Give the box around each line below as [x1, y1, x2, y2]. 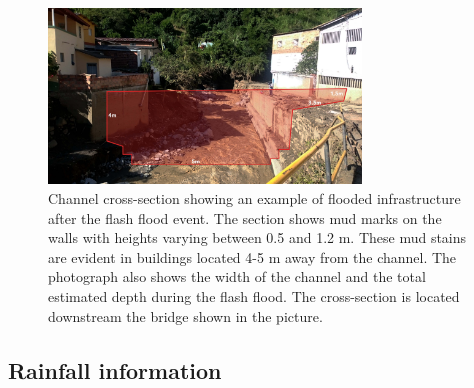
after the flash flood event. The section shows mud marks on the [48, 207, 442, 228]
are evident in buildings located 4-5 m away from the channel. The [48, 246, 457, 267]
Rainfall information [8, 354, 222, 385]
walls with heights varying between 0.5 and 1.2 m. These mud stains [48, 227, 467, 248]
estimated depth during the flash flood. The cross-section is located [48, 286, 460, 306]
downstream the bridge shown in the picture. [48, 305, 323, 326]
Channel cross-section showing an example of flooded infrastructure [48, 188, 461, 209]
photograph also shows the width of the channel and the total [48, 266, 426, 287]
